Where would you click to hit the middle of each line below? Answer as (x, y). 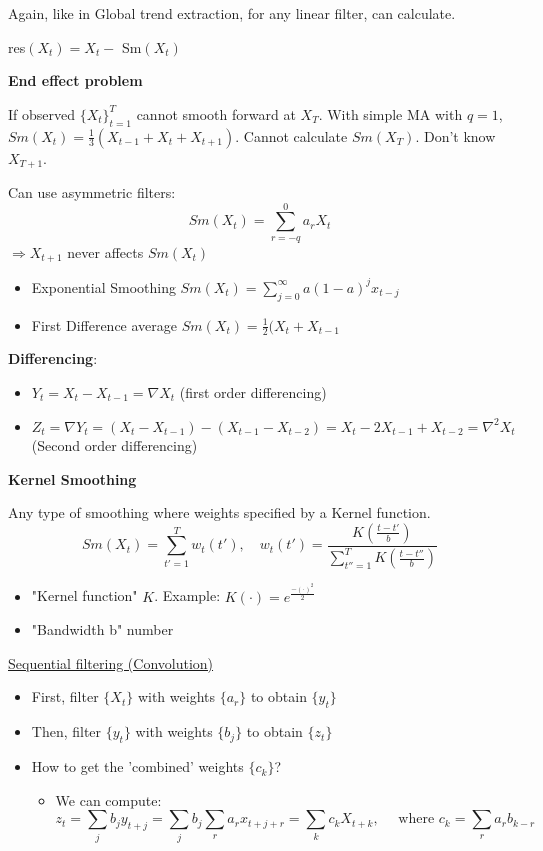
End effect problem (75, 80)
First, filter (65, 696)
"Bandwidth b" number (102, 629)
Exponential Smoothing (103, 286)
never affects (105, 251)
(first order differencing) (253, 391)
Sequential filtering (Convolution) (111, 662)
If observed (42, 113)
